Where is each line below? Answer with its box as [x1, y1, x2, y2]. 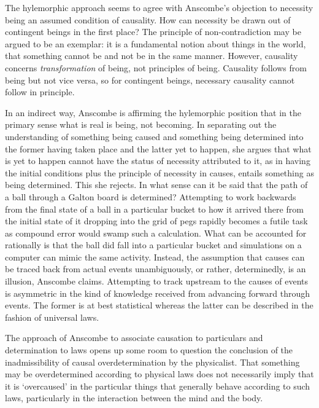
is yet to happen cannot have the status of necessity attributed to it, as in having [5, 154, 310, 167]
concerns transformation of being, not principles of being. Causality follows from [5, 61, 307, 74]
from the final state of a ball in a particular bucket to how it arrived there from [5, 202, 304, 215]
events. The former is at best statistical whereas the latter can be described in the [5, 299, 313, 312]
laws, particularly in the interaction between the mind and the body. [5, 391, 263, 404]
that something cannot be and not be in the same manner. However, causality [5, 49, 298, 62]
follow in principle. [5, 85, 75, 98]
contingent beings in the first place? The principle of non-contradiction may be [5, 25, 301, 38]
